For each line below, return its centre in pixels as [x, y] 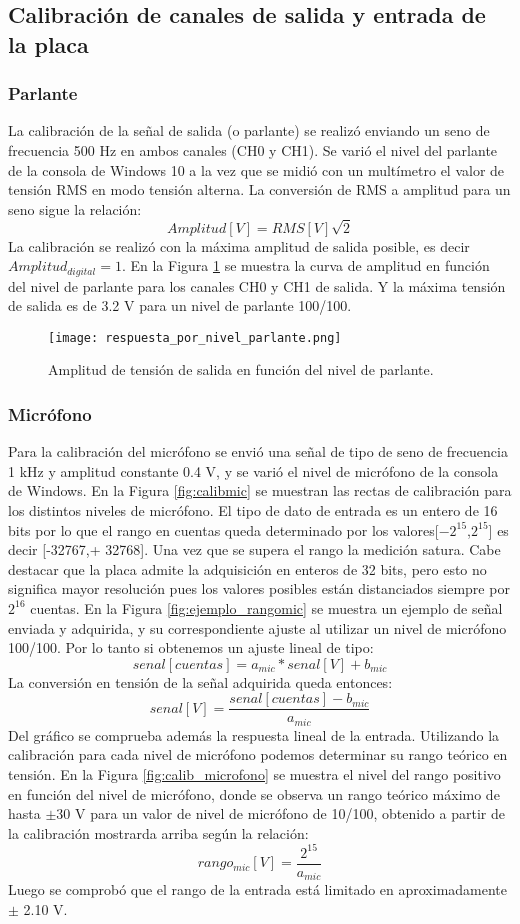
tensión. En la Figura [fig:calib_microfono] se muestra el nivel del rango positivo [254, 774]
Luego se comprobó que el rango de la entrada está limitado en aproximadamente [258, 889]
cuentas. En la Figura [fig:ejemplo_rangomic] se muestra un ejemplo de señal [266, 607]
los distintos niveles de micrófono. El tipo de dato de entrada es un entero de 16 [253, 510]
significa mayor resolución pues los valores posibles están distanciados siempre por [259, 588]
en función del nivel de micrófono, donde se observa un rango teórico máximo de [254, 793]
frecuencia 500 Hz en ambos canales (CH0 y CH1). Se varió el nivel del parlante [253, 149]
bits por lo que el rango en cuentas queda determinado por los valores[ [223, 529]
